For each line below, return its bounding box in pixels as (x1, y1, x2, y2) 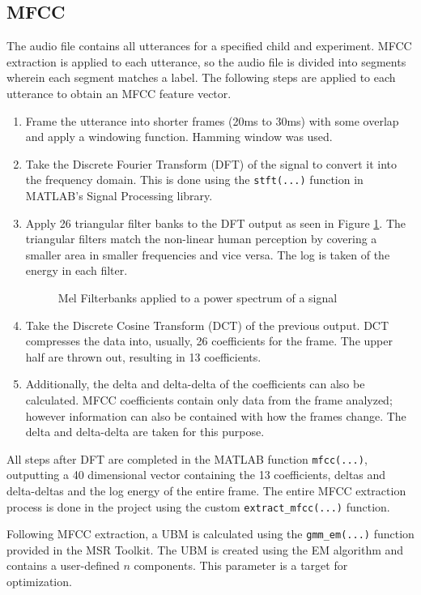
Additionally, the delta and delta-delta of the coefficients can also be (25, 375, 365, 392)
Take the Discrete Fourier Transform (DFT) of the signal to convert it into (25, 155, 397, 172)
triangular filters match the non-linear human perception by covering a (25, 230, 377, 247)
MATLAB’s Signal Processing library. (25, 187, 213, 204)
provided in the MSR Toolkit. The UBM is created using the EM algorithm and (6, 541, 404, 558)
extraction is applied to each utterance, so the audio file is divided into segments (6, 53, 406, 70)
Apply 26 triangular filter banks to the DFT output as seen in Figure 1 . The (25, 214, 406, 231)
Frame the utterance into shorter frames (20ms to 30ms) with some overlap (25, 112, 399, 129)
